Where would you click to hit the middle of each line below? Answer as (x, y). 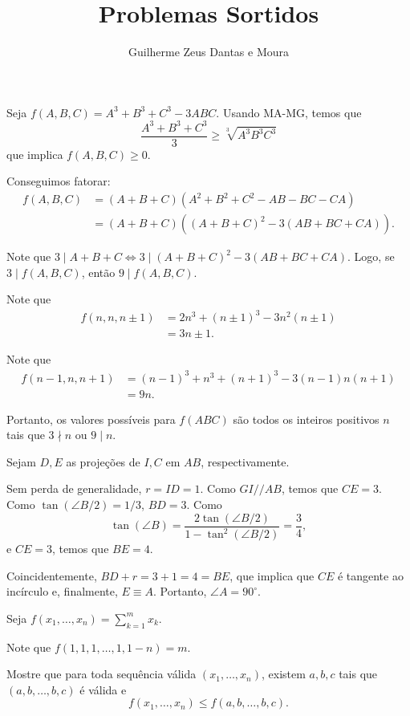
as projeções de (103, 461)
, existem (284, 674)
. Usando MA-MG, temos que (289, 112)
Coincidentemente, (52, 575)
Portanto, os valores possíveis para (91, 419)
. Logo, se (371, 256)
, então (98, 272)
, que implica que (272, 575)
